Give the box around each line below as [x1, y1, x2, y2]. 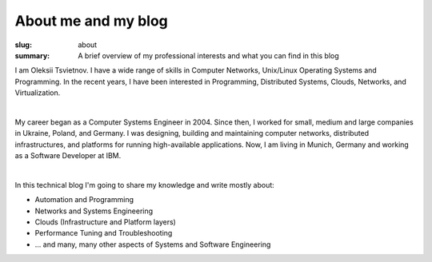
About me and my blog [14, 12, 168, 30]
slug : [14, 40, 32, 50]
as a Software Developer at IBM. [14, 151, 122, 161]
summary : [14, 50, 50, 60]
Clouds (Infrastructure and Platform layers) [34, 217, 176, 227]
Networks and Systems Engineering [34, 206, 154, 216]
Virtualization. [14, 88, 61, 97]
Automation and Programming [34, 195, 134, 204]
